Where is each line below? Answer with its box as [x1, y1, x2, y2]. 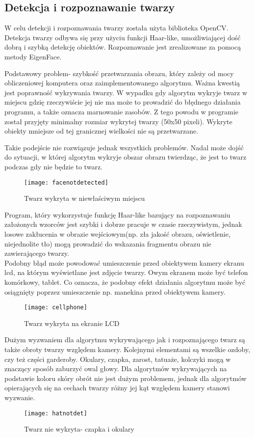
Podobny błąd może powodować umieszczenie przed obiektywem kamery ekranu [4, 257, 244, 268]
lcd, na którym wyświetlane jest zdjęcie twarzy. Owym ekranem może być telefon [4, 267, 248, 277]
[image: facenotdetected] [24, 179, 108, 186]
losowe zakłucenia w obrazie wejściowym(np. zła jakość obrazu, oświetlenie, [4, 228, 230, 239]
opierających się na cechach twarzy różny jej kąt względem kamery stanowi [4, 382, 230, 393]
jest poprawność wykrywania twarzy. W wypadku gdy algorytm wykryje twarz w [4, 87, 248, 97]
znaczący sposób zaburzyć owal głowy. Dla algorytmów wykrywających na [4, 363, 227, 374]
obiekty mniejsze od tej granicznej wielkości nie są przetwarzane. [4, 126, 199, 136]
